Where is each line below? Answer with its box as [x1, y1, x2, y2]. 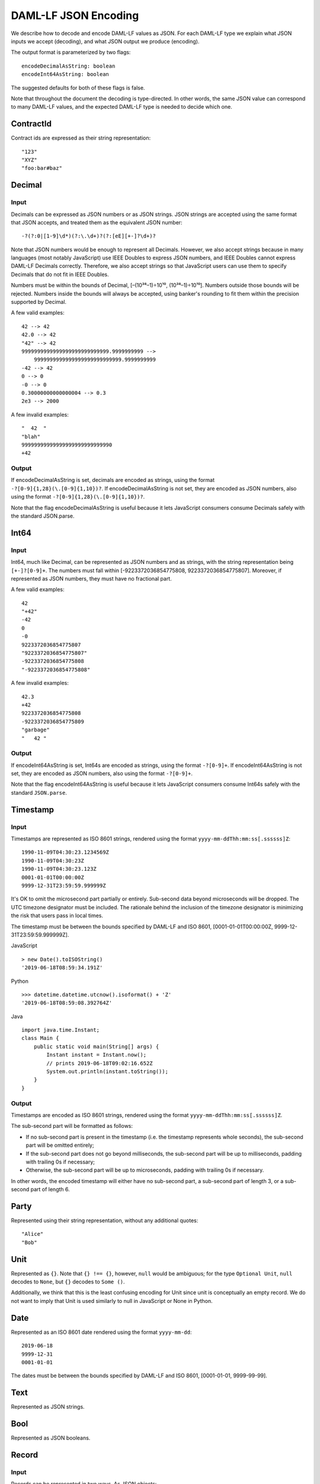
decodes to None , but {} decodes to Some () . [11, 1278, 125, 1285]
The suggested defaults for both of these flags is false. [11, 84, 145, 91]
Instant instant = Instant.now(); [46, 1051, 147, 1058]
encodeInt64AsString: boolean [21, 71, 110, 78]
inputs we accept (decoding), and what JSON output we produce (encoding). [11, 37, 200, 45]
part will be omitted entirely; [25, 1141, 94, 1149]
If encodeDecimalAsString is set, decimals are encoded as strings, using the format [11, 477, 215, 484]
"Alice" [21, 1231, 44, 1238]
